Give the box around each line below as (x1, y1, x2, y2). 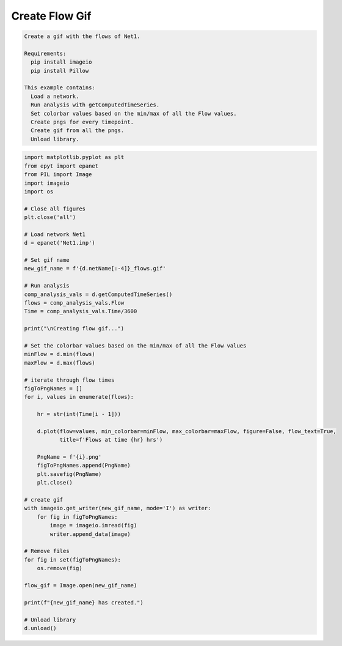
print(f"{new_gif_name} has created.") (24, 599, 144, 606)
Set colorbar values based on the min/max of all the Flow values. (31, 110, 237, 117)
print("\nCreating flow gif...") (24, 325, 125, 332)
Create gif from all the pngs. (31, 127, 125, 134)
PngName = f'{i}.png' (37, 453, 102, 461)
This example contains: (24, 84, 96, 91)
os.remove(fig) (37, 565, 82, 572)
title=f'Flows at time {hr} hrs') (59, 436, 163, 444)
